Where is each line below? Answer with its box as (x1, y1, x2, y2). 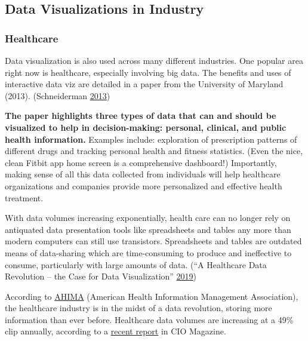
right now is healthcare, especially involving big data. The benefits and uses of (5, 66, 291, 78)
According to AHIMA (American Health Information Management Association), (5, 290, 298, 302)
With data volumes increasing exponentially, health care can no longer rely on (5, 211, 291, 224)
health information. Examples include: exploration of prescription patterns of (5, 133, 297, 145)
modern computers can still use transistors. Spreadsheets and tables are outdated (5, 235, 302, 247)
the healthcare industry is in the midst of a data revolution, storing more (5, 302, 272, 314)
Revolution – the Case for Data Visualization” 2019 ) (5, 270, 197, 282)
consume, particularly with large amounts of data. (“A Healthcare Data (5, 258, 267, 271)
